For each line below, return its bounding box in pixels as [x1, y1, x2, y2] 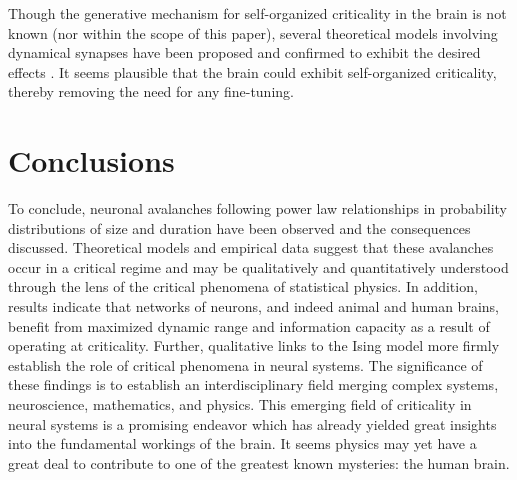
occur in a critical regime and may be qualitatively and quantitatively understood [8, 256, 509, 277]
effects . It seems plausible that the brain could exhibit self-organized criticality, [8, 61, 497, 82]
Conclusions [8, 140, 175, 181]
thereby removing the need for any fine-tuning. [8, 81, 294, 102]
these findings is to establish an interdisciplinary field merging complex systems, [8, 374, 499, 395]
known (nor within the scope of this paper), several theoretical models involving [8, 22, 498, 43]
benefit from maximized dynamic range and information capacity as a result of [8, 315, 490, 336]
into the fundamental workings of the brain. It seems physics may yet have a [8, 433, 477, 454]
